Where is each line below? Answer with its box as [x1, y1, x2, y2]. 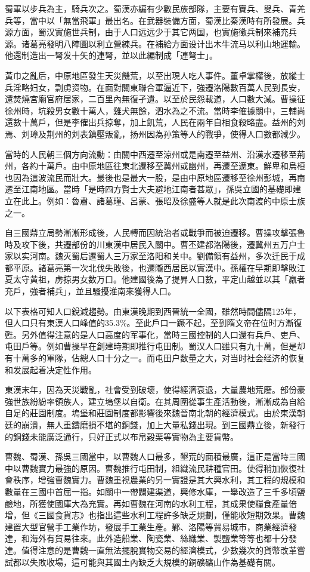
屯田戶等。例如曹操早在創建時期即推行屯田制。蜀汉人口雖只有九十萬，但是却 [5, 340, 305, 352]
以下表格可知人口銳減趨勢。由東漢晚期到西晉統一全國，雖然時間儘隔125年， [5, 305, 301, 317]
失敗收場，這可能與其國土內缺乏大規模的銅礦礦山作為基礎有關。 [29, 555, 280, 568]
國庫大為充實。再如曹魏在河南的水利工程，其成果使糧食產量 [54, 497, 289, 509]
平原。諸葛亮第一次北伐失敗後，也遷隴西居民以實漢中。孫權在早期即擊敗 [13, 261, 297, 273]
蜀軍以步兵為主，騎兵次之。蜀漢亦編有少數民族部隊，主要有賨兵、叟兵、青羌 [5, 2, 305, 14]
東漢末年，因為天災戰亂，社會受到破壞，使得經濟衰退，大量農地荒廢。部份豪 [5, 383, 305, 396]
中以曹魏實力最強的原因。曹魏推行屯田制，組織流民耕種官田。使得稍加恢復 [5, 462, 297, 474]
